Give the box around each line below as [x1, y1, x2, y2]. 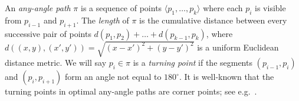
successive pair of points [5, 27, 91, 39]
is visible [255, 2, 286, 14]
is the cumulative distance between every [139, 14, 287, 26]
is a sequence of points [81, 2, 162, 14]
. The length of [76, 14, 129, 26]
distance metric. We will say [5, 56, 107, 69]
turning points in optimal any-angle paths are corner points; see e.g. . [5, 85, 257, 97]
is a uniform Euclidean [197, 41, 279, 53]
